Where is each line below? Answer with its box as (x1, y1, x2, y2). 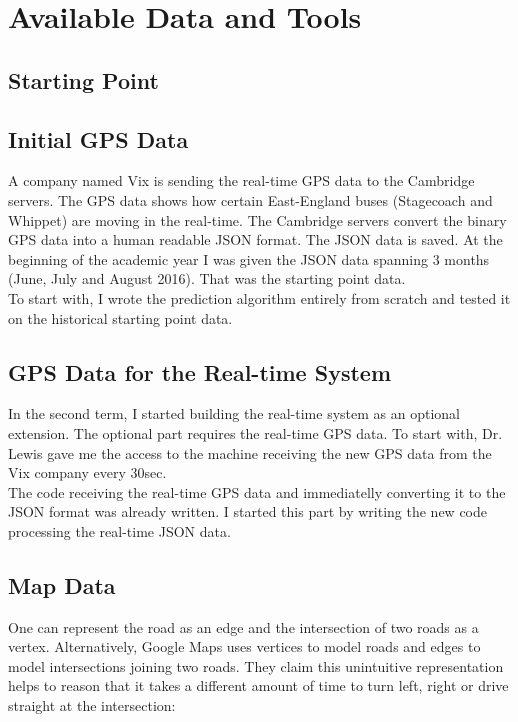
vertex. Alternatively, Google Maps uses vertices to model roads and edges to (8, 636, 481, 657)
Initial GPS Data (8, 123, 189, 154)
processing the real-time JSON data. (8, 520, 231, 541)
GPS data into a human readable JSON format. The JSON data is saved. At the (8, 229, 503, 250)
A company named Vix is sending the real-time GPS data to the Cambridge (8, 170, 475, 191)
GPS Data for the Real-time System (8, 356, 391, 387)
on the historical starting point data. (8, 307, 233, 328)
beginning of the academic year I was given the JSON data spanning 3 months (8, 248, 490, 269)
